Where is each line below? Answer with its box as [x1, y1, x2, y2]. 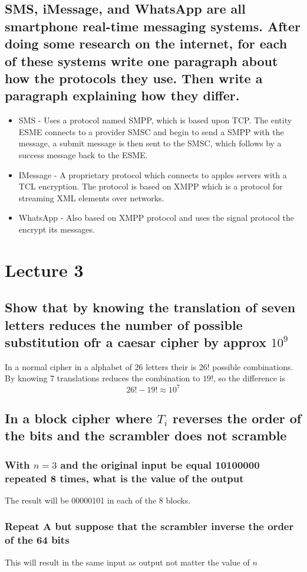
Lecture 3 [5, 257, 84, 282]
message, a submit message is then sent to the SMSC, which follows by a [18, 137, 282, 149]
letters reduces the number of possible [5, 315, 243, 334]
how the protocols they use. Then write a [5, 68, 263, 87]
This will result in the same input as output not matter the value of [5, 555, 250, 568]
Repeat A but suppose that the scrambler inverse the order [5, 519, 294, 534]
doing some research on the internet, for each [5, 34, 288, 53]
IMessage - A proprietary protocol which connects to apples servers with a [18, 168, 287, 181]
